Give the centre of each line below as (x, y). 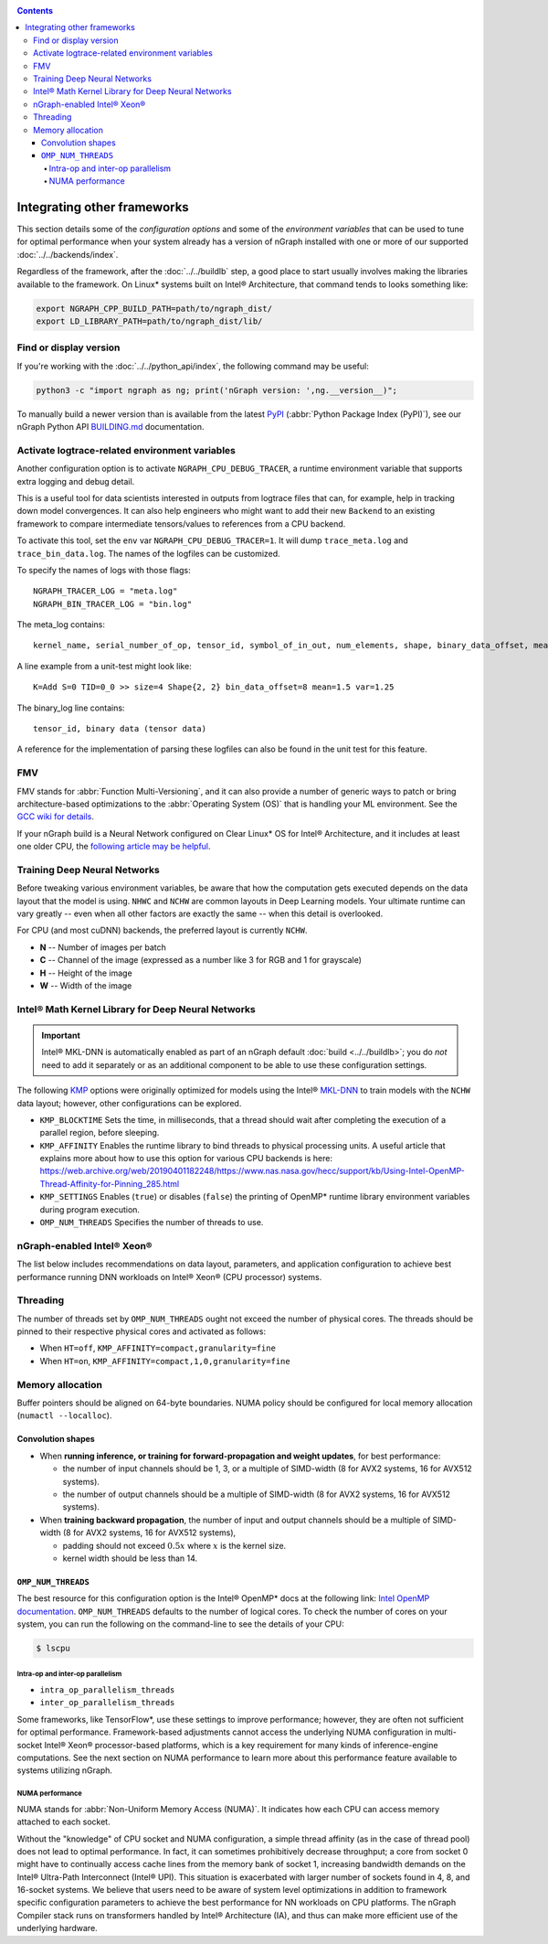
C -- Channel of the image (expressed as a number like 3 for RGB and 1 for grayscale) (201, 960)
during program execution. (90, 1209)
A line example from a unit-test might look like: (104, 666)
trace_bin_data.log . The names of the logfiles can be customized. (148, 553)
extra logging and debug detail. (76, 481)
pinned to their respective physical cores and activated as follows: (142, 1331)
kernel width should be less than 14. (130, 1558)
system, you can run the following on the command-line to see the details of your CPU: (180, 1624)
